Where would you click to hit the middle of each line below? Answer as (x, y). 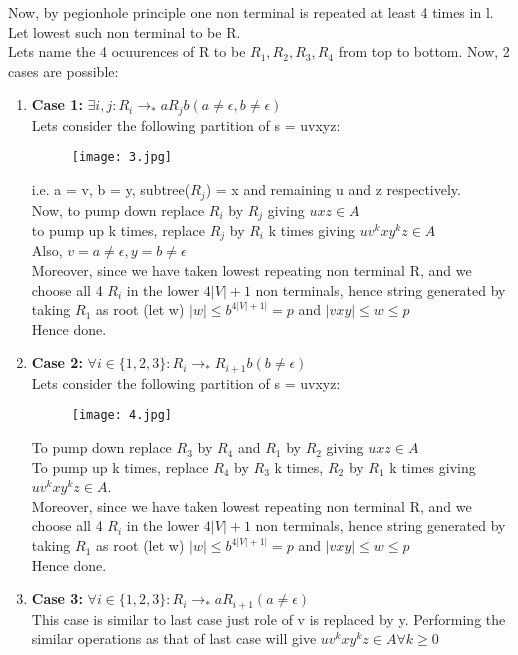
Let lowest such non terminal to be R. (124, 31)
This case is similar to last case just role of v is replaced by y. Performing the (268, 618)
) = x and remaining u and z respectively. (333, 189)
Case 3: (57, 598)
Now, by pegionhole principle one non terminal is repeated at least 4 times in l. (251, 12)
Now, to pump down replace (118, 209)
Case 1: (57, 104)
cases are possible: (63, 70)
